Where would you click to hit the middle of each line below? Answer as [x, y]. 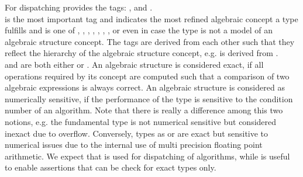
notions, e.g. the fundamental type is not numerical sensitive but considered [141, 121]
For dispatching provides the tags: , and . [79, 7]
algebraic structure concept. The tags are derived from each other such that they [150, 41]
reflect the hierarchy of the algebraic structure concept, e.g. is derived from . [142, 53]
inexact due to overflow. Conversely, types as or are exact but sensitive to [137, 133]
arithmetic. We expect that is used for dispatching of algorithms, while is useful [147, 156]
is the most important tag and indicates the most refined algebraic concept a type [151, 18]
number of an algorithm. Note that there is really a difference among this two [144, 110]
